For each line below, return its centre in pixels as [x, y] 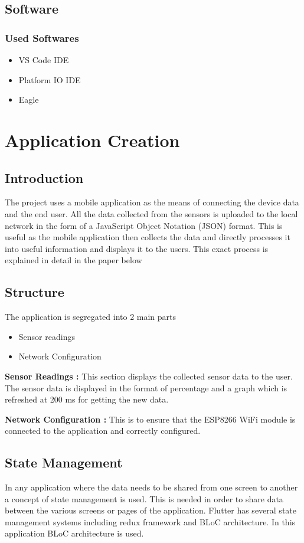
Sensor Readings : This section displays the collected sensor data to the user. [149, 376]
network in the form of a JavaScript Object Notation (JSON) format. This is [144, 225]
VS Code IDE [44, 60]
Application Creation [92, 140]
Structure [35, 292]
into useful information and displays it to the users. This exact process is [137, 248]
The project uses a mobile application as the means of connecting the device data [152, 202]
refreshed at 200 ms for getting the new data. [87, 399]
